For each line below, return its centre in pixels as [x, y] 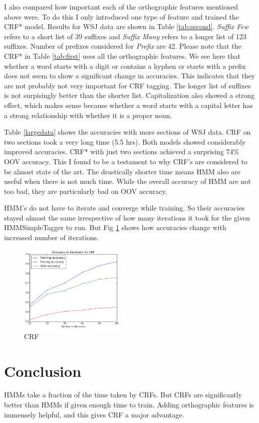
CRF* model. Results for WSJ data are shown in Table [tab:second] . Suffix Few [126, 26]
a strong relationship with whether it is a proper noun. [88, 115]
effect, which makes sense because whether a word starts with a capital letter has [128, 105]
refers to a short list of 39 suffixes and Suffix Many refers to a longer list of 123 [125, 36]
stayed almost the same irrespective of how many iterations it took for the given [127, 217]
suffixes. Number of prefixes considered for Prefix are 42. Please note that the [123, 46]
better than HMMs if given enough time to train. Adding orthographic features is [129, 405]
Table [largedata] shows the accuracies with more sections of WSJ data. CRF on [127, 132]
